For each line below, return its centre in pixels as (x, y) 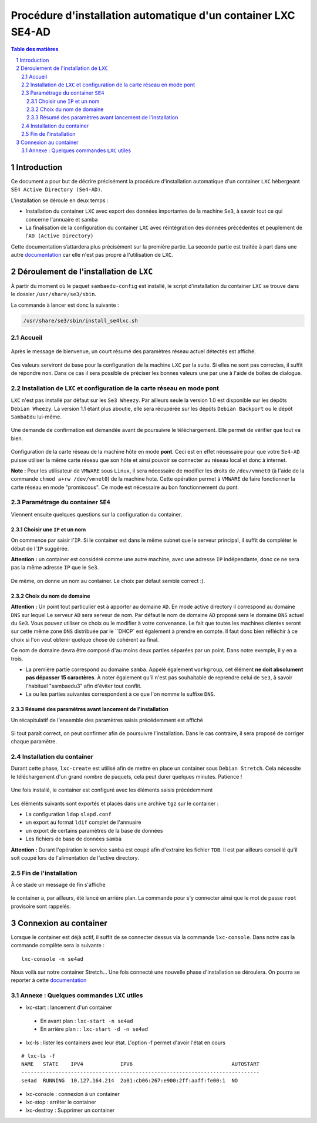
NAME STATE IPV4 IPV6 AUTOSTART (141, 1064)
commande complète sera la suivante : (58, 946)
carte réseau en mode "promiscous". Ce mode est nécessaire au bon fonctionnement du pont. (125, 487)
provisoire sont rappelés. (41, 906)
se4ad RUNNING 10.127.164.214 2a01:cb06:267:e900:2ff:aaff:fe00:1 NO (130, 1081)
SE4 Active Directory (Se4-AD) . (57, 190)
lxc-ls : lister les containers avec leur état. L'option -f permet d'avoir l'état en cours (126, 1042)
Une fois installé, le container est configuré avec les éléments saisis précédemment (112, 790)
